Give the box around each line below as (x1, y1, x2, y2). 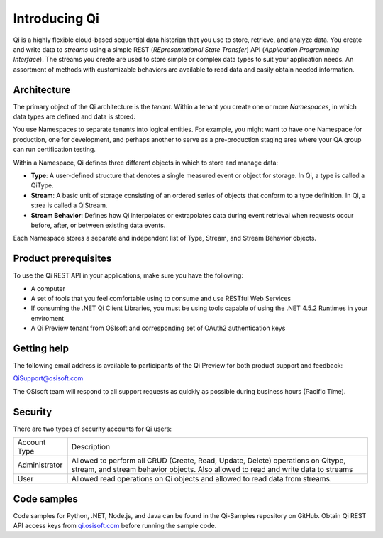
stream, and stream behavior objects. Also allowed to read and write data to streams (71, 465, 353, 475)
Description (71, 442, 110, 452)
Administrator (17, 460, 63, 470)
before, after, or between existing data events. (30, 221, 166, 229)
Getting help (13, 342, 69, 354)
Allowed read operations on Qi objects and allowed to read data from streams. (71, 474, 333, 484)
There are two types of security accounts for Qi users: (13, 424, 172, 433)
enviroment (30, 314, 65, 322)
